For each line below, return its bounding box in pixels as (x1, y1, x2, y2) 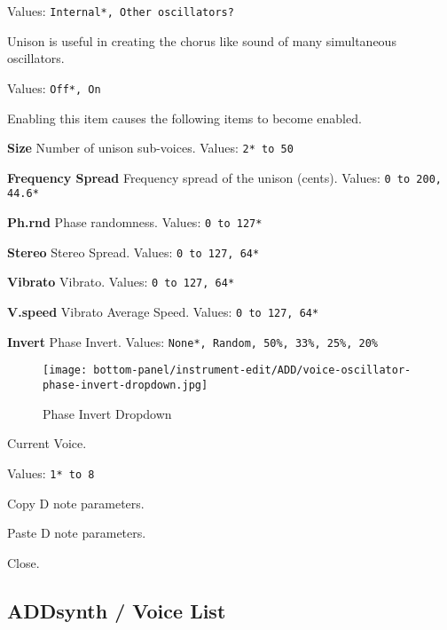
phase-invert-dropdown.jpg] (43, 379, 208, 391)
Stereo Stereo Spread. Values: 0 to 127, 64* (7, 242, 260, 261)
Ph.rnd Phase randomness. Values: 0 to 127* (7, 213, 263, 232)
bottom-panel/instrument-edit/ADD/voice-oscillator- (93, 364, 412, 377)
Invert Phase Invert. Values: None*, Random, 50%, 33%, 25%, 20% (7, 332, 379, 350)
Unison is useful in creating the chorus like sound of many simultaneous (7, 31, 396, 50)
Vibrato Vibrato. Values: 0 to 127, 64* (7, 272, 235, 291)
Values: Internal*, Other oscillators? (7, 2, 234, 20)
